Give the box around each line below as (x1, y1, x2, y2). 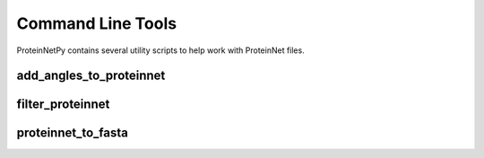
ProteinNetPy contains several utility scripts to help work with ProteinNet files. (16, 45, 305, 56)
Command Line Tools (16, 13, 177, 33)
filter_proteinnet (16, 97, 110, 112)
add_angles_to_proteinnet (16, 68, 166, 83)
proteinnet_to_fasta (16, 126, 129, 141)
